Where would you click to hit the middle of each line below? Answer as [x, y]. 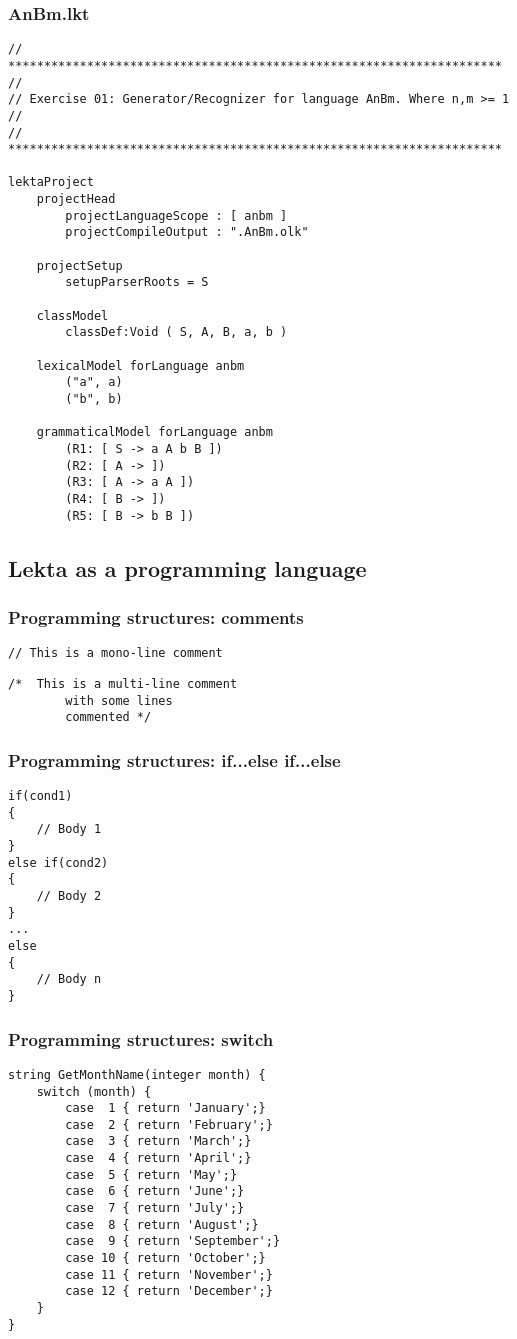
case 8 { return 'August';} [162, 1224]
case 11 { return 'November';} [169, 1274]
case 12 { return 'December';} [169, 1291]
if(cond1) [40, 796]
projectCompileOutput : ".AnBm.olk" [187, 232]
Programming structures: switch [141, 1038]
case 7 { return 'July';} [155, 1208]
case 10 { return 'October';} [165, 1258]
